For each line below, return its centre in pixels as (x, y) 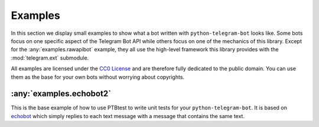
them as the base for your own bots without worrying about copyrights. (98, 77)
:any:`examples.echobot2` (61, 94)
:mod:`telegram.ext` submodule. (50, 58)
